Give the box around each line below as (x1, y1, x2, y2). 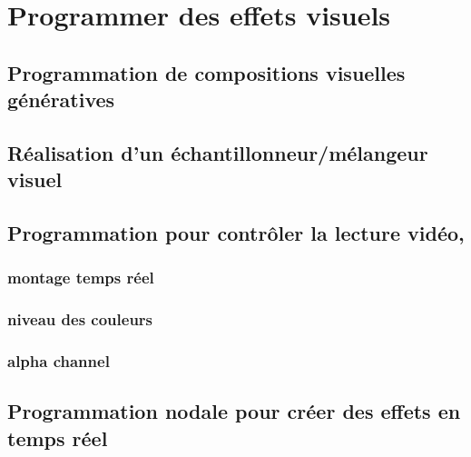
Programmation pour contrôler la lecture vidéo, (7, 219, 465, 247)
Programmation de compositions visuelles (7, 58, 406, 86)
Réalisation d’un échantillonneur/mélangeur (7, 138, 428, 166)
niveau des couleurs (7, 308, 153, 331)
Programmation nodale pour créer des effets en (7, 397, 461, 425)
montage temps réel (7, 266, 154, 289)
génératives (7, 85, 115, 114)
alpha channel (7, 350, 110, 373)
